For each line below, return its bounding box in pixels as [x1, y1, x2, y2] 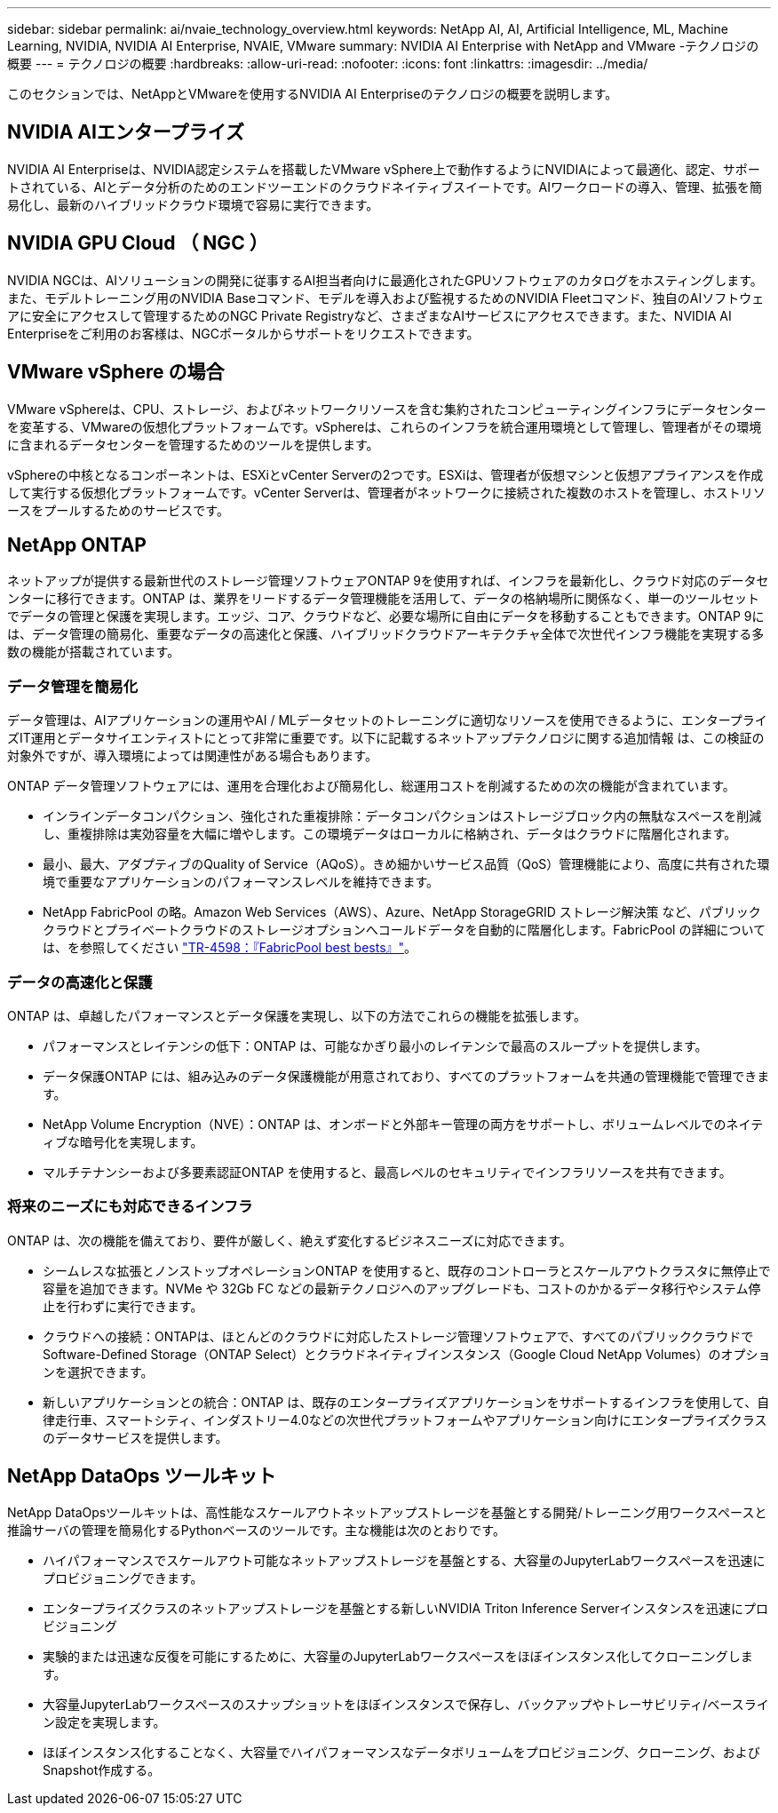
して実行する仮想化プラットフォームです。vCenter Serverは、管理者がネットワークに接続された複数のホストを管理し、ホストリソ [7, 484, 766, 500]
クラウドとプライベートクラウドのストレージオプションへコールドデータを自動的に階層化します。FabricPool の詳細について [43, 922, 766, 938]
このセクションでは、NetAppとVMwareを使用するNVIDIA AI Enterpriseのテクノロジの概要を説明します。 [7, 86, 618, 101]
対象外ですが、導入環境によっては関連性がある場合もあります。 [7, 748, 377, 764]
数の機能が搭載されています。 [7, 644, 180, 660]
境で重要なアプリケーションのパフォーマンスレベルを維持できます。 [43, 874, 440, 890]
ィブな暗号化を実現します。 [43, 1133, 203, 1149]
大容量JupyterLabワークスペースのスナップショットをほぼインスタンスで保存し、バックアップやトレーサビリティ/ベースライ [43, 1697, 769, 1713]
